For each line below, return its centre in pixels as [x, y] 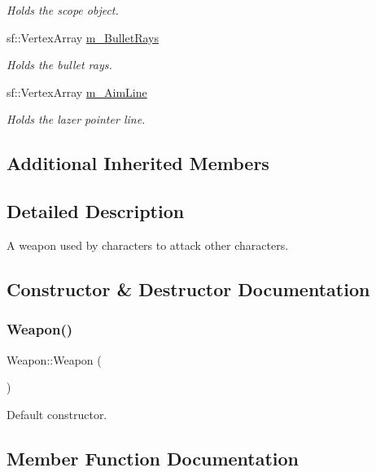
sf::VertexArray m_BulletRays [83, 37]
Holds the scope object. [63, 10]
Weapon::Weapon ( [54, 359]
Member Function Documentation [153, 458]
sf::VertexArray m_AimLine [77, 92]
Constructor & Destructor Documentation [188, 288]
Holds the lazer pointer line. [76, 119]
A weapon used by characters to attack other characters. [148, 245]
